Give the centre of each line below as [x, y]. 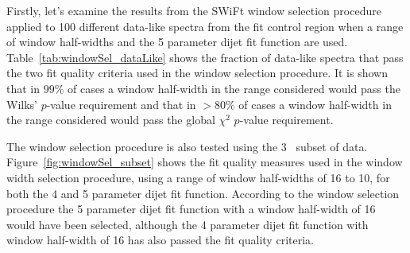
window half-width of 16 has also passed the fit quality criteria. [160, 240]
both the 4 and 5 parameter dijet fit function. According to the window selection [203, 193]
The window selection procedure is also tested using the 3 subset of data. [187, 146]
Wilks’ [22, 104]
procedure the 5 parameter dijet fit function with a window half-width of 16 [191, 209]
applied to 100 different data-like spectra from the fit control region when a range [205, 26]
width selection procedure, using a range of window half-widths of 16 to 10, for [198, 177]
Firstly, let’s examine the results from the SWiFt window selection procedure [194, 10]
